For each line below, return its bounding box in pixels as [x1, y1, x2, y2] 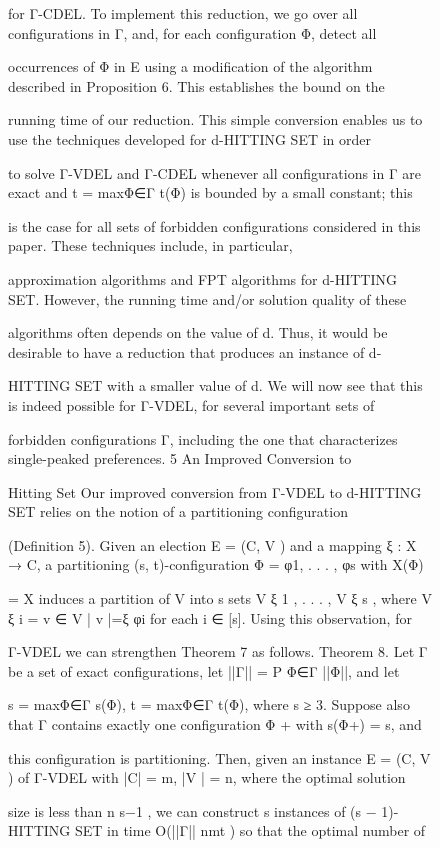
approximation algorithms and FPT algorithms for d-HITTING [8, 268, 397, 289]
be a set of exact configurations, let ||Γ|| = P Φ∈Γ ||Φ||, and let [8, 660, 400, 681]
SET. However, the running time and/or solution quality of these [8, 288, 407, 309]
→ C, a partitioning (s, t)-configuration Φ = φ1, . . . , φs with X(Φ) [8, 554, 424, 575]
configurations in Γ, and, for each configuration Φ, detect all [8, 22, 377, 43]
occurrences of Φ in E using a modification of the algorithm [8, 56, 373, 77]
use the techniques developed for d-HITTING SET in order [8, 128, 372, 149]
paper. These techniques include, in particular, [8, 235, 293, 256]
